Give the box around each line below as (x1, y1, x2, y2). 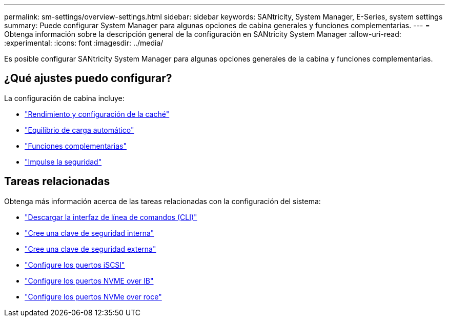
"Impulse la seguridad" (25, 157, 102, 166)
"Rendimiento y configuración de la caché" (25, 109, 170, 118)
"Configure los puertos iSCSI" (25, 260, 125, 269)
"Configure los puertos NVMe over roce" (25, 292, 162, 301)
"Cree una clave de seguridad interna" (25, 228, 154, 237)
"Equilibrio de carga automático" (25, 125, 134, 134)
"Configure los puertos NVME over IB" (25, 276, 154, 285)
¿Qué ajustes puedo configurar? (4, 72, 172, 85)
